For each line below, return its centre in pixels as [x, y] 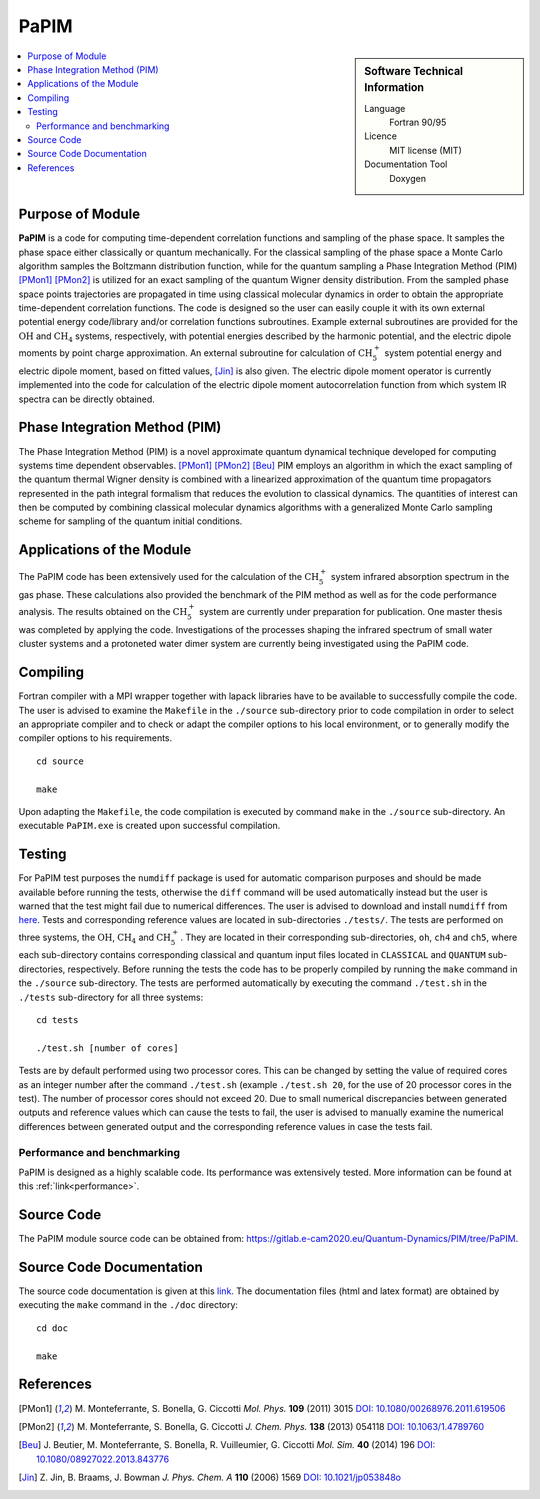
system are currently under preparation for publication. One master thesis [350, 612]
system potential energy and [443, 353]
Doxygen [408, 178]
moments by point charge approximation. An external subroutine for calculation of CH [195, 353]
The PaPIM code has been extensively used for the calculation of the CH [169, 577]
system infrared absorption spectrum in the [420, 577]
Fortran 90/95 [418, 122]
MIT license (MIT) [425, 150]
